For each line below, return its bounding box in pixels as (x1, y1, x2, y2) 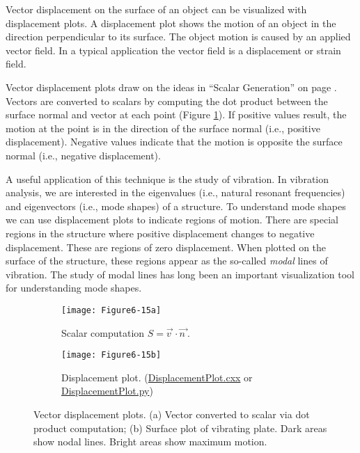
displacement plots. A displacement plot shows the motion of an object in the (6, 15, 336, 30)
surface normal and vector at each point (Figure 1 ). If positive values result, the (6, 107, 347, 122)
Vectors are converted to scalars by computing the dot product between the (6, 93, 328, 108)
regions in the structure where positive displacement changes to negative (6, 225, 315, 240)
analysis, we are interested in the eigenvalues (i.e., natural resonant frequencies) (6, 185, 345, 200)
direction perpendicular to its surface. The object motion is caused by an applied (6, 29, 351, 44)
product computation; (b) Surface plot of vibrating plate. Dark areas (33, 420, 327, 435)
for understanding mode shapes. (6, 280, 142, 295)
